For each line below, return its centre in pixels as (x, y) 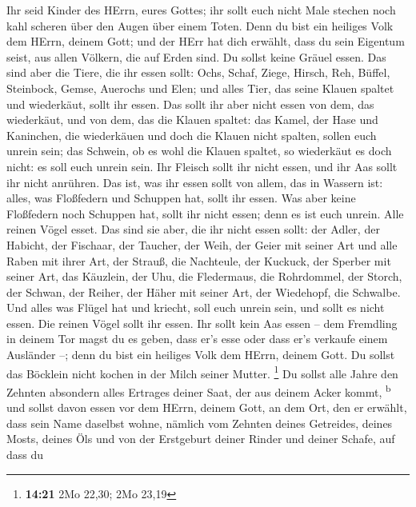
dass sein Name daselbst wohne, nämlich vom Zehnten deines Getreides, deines (200, 423)
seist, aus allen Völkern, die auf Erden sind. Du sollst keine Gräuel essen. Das (196, 56)
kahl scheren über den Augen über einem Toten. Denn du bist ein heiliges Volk (200, 25)
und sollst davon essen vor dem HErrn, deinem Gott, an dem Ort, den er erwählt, (207, 407)
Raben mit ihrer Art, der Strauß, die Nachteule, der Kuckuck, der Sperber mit (199, 260)
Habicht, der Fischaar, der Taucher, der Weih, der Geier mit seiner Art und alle (202, 244)
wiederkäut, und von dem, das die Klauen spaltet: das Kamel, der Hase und (192, 120)
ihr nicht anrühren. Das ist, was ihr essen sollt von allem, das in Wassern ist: (195, 182)
